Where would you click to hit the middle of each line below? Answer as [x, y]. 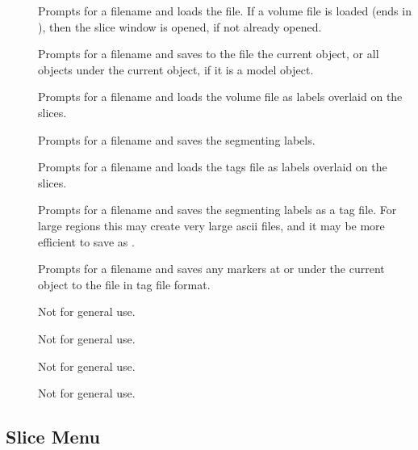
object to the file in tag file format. [124, 284]
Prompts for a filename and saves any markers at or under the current [211, 269]
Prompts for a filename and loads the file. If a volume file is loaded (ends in [225, 11]
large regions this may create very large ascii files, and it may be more [211, 225]
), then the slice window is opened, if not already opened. [180, 26]
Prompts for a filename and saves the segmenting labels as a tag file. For [217, 210]
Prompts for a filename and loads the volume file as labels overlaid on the [220, 97]
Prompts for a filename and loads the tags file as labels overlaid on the [213, 167]
